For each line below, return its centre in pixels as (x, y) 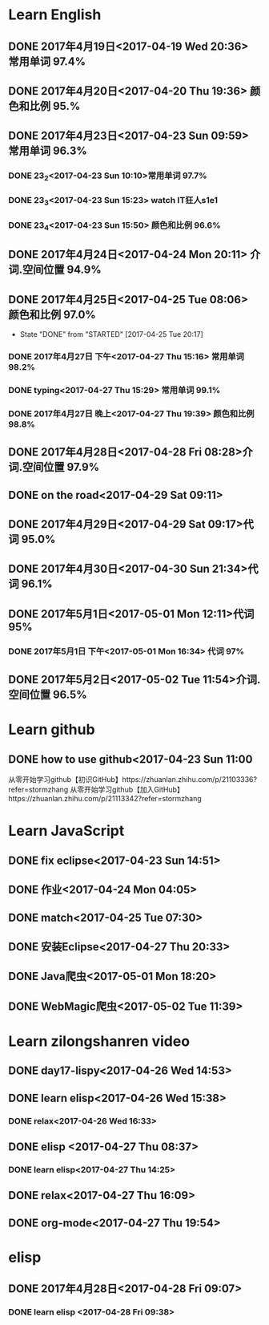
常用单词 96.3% (48, 151)
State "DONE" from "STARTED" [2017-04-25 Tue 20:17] (112, 334)
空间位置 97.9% (61, 467)
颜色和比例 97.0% (52, 314)
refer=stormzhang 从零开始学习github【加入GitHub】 (96, 790)
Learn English (55, 15)
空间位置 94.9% (62, 270)
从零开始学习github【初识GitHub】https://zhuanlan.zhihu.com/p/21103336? (133, 780)
